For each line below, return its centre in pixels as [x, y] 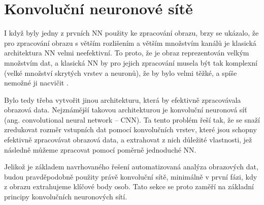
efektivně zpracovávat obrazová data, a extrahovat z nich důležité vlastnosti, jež [128, 140]
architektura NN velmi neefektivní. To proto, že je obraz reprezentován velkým [127, 53]
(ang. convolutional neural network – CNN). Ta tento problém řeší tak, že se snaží [132, 119]
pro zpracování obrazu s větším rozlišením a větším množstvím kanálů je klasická [130, 42]
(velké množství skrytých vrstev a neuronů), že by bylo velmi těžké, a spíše [121, 72]
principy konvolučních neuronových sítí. [66, 197]
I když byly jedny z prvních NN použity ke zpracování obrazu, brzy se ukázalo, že [131, 33]
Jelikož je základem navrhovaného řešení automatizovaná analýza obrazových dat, [131, 167]
